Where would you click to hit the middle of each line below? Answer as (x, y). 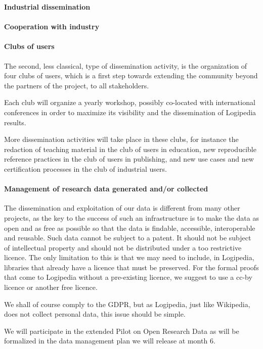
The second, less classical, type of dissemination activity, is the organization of (126, 65)
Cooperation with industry (52, 27)
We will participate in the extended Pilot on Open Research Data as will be (122, 331)
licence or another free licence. (51, 287)
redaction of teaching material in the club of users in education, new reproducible (130, 149)
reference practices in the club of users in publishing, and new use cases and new (129, 159)
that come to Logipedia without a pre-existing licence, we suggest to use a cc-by (128, 277)
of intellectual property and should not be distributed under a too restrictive (123, 247)
